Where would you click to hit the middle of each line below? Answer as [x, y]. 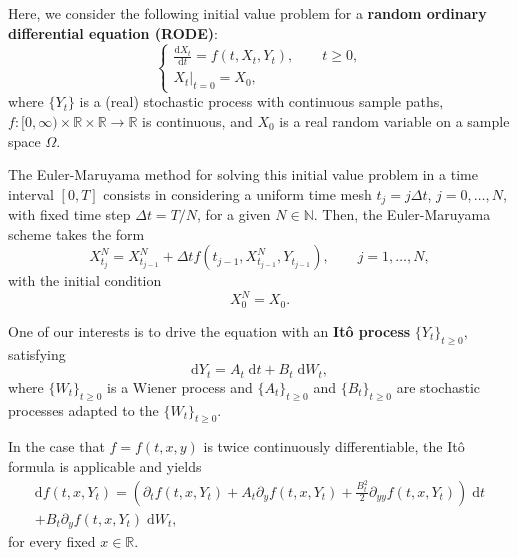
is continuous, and [197, 120]
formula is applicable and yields [105, 465]
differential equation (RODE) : [113, 32]
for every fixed [52, 541]
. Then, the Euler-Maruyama [402, 214]
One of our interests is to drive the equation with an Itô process [209, 330]
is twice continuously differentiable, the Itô [334, 446]
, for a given [234, 214]
